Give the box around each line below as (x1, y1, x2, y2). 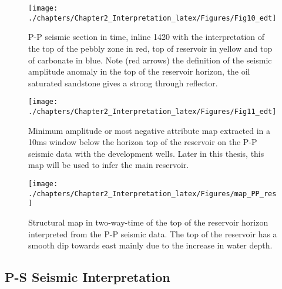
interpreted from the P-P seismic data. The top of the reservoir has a (28, 227, 277, 240)
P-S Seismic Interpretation (5, 268, 170, 286)
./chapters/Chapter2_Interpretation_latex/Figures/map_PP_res (28, 189, 277, 198)
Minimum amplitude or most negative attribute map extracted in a (28, 124, 271, 136)
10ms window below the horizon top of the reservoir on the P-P (28, 136, 257, 148)
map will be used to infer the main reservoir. (28, 159, 189, 171)
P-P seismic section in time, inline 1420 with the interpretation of (28, 31, 265, 43)
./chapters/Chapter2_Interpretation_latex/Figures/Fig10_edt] (28, 14, 277, 22)
